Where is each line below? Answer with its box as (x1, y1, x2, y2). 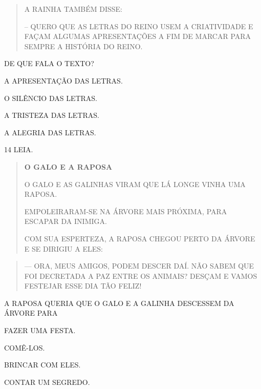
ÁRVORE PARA (4, 308, 58, 318)
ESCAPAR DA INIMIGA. (24, 216, 107, 227)
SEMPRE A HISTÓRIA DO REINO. (24, 40, 143, 51)
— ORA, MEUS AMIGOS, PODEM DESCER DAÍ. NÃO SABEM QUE (24, 260, 254, 271)
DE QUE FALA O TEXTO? (4, 58, 94, 69)
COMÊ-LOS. (4, 342, 45, 353)
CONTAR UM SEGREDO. (4, 376, 90, 387)
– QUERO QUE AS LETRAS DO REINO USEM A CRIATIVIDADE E (24, 21, 253, 31)
